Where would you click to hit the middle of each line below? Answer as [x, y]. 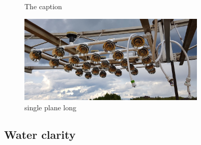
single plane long [50, 107]
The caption [43, 6]
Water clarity [40, 135]
